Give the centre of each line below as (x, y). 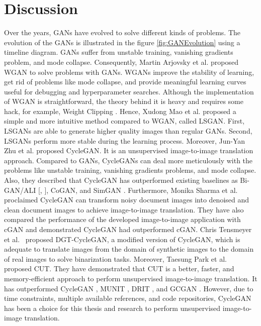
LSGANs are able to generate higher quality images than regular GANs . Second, (128, 131)
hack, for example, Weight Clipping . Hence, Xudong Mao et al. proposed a (120, 111)
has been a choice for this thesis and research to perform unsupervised (112, 308)
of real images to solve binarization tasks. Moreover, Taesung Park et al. (115, 258)
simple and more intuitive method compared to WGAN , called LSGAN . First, (124, 121)
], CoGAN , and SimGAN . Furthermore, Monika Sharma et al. (141, 190)
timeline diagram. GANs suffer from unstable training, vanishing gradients (119, 52)
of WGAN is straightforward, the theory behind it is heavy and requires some (124, 101)
